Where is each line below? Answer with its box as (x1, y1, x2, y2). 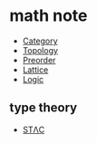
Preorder (22, 54, 56, 65)
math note (9, 5, 88, 26)
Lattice (22, 64, 49, 75)
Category (22, 35, 58, 46)
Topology (22, 44, 59, 55)
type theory (9, 100, 78, 116)
